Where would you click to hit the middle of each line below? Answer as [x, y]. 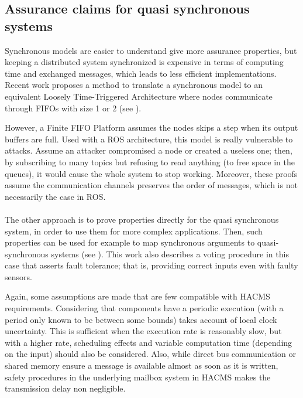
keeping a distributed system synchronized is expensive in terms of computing [144, 62]
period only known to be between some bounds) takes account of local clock [141, 319]
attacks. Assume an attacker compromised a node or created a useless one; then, [149, 150]
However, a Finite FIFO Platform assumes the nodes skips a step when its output [151, 127]
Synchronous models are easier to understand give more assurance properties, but [151, 50]
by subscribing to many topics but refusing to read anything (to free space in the [150, 161]
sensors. [18, 276]
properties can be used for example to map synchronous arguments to [130, 242]
